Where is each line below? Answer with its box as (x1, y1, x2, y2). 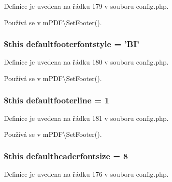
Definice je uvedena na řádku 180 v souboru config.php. (4, 57, 169, 67)
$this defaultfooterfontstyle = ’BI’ (4, 38, 140, 50)
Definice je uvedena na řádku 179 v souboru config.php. (4, 1, 169, 11)
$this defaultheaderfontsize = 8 (4, 149, 128, 162)
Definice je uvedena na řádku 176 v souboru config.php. (4, 169, 169, 179)
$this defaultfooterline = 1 (4, 94, 109, 106)
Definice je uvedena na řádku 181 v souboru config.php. (4, 113, 169, 123)
